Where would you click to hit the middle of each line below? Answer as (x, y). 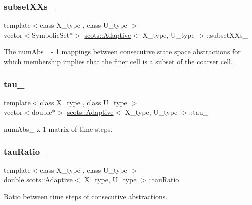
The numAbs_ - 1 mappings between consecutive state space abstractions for (122, 52)
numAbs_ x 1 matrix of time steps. (58, 129)
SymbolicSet (51, 35)
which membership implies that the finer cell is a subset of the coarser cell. (118, 61)
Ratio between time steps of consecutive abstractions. (86, 196)
